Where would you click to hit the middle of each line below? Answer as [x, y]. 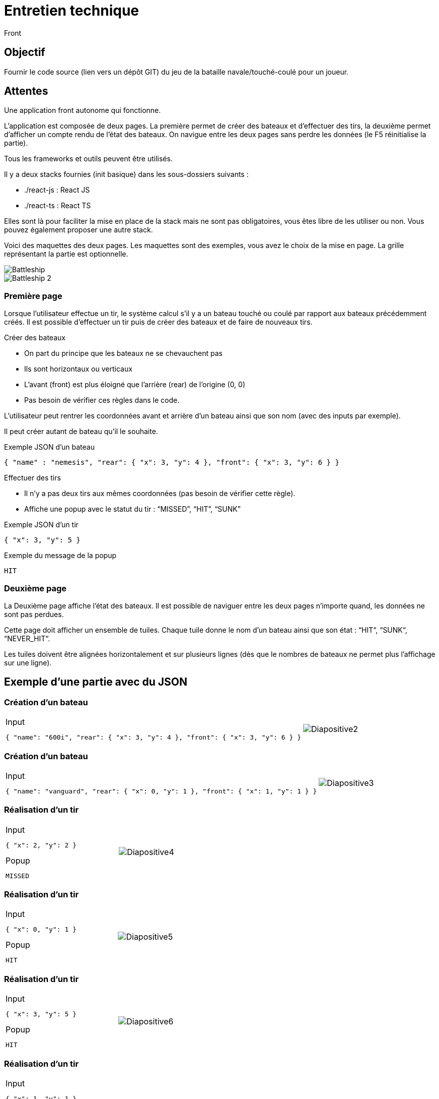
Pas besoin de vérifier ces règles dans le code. [102, 400]
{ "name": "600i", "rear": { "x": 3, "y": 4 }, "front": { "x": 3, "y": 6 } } [153, 738]
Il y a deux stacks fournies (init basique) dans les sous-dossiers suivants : [126, 174]
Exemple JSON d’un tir [41, 525]
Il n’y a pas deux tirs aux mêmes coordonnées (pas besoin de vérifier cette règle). [160, 494]
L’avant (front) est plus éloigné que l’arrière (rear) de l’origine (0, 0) [135, 385]
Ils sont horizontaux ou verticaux [78, 369]
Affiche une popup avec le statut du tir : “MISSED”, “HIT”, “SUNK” [132, 509]
